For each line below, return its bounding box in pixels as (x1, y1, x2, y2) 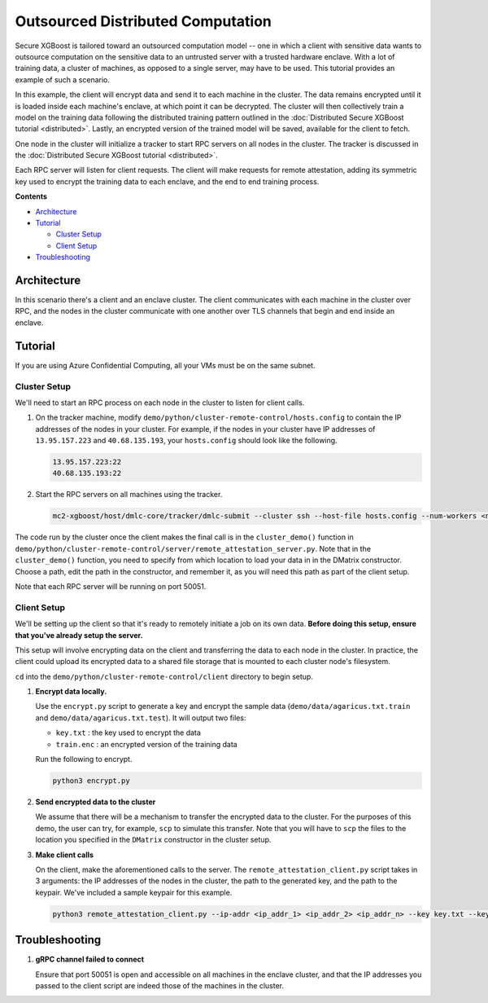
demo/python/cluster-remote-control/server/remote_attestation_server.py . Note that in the (15, 543, 372, 553)
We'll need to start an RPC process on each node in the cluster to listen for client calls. (15, 398, 305, 407)
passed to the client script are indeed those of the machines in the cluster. (35, 981, 285, 990)
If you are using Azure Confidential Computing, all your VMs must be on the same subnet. (15, 360, 316, 370)
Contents (15, 191, 48, 201)
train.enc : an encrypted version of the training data (55, 739, 237, 749)
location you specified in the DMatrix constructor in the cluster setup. (35, 835, 272, 845)
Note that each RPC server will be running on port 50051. (15, 581, 207, 591)
